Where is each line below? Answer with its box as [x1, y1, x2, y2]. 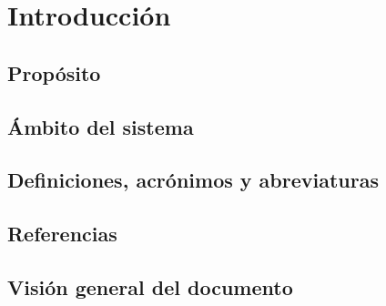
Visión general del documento [7, 272, 293, 301]
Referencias [7, 219, 117, 248]
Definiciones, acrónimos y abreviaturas [7, 166, 379, 194]
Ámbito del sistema [7, 112, 194, 140]
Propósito [7, 58, 101, 87]
